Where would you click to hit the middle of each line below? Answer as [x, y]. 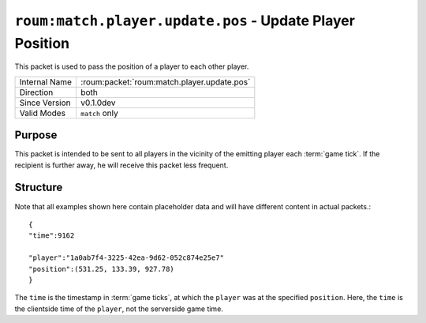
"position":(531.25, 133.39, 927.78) [102, 269]
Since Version [45, 103]
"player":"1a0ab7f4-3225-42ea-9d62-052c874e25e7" [127, 258]
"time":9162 [52, 236]
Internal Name [46, 81]
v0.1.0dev [98, 103]
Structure [39, 188]
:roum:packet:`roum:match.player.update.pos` [165, 81]
